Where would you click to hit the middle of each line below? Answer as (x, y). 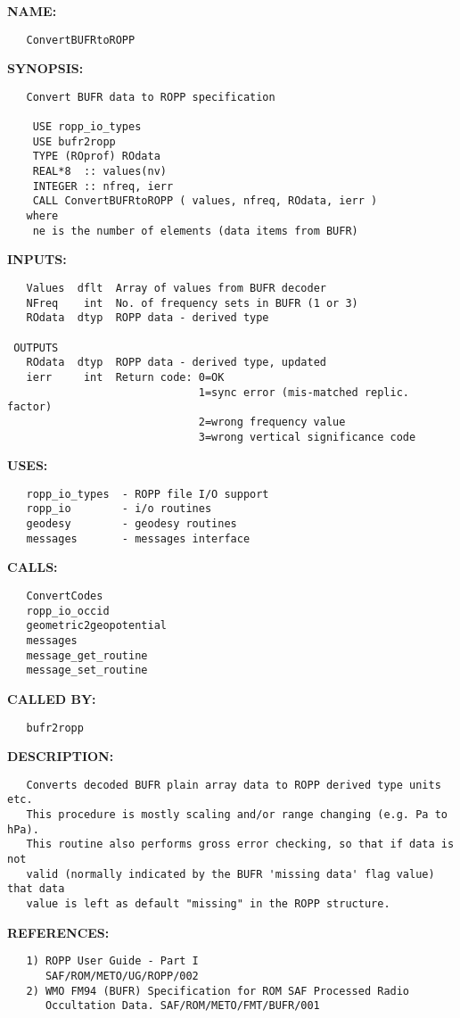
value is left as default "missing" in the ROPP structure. (208, 904)
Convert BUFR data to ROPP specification (151, 97)
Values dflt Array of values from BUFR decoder (176, 288)
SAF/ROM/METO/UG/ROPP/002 (122, 976)
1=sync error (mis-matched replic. (304, 392)
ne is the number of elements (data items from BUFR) (195, 231)
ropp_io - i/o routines (119, 509)
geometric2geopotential (96, 626)
